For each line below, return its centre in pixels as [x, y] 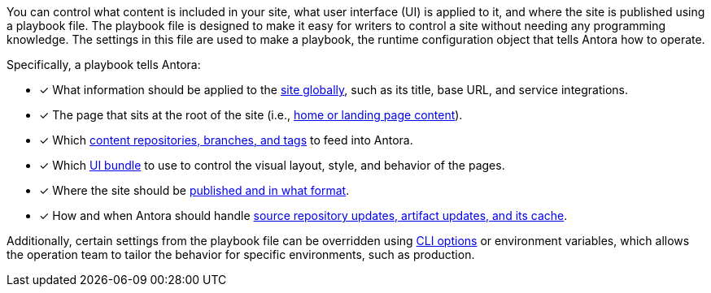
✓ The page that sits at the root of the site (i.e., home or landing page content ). [251, 115]
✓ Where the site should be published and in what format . [194, 190]
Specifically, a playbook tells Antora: [104, 65]
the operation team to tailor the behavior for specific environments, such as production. [241, 254]
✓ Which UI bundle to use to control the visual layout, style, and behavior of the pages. [272, 165]
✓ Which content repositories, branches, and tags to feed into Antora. [226, 140]
